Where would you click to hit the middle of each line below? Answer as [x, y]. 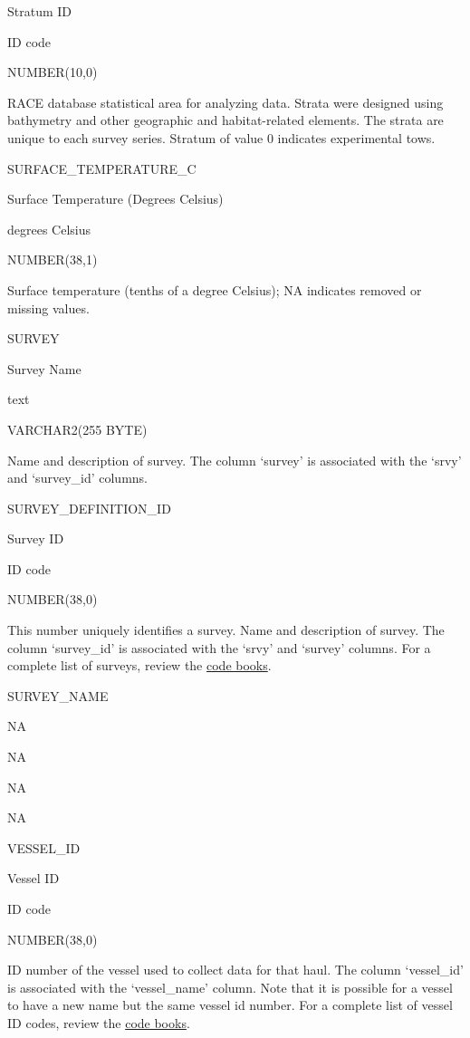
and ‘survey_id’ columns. [77, 478]
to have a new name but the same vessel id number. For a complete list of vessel [230, 1005]
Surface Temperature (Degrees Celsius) [115, 199]
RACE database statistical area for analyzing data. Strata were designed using [225, 102]
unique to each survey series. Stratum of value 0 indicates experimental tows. [221, 137]
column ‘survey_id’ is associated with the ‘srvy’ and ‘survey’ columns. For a [219, 647]
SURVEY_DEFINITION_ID [89, 508]
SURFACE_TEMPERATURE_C [102, 168]
